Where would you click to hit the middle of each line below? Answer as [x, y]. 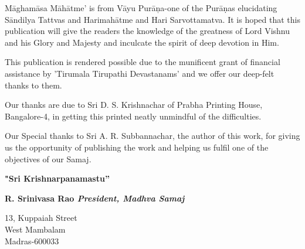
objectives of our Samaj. [48, 158]
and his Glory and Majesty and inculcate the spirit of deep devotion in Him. [142, 42]
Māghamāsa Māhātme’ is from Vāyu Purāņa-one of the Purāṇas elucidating [141, 8]
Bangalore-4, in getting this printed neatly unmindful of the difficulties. [133, 116]
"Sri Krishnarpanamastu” [57, 178]
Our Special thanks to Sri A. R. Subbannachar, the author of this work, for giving [152, 136]
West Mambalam [35, 229]
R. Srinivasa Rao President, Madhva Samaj [95, 198]
